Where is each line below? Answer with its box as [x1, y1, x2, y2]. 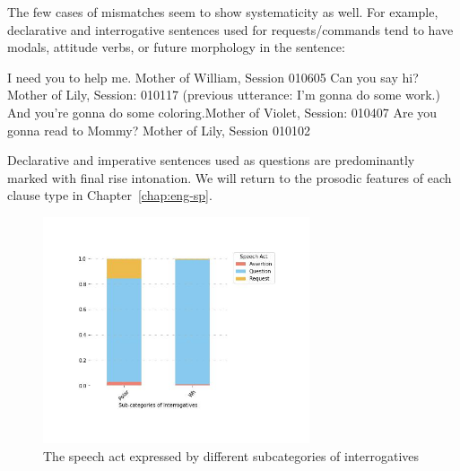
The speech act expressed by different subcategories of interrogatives [43, 446, 420, 465]
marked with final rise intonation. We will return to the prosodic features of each [7, 168, 452, 187]
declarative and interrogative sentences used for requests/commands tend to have [7, 20, 454, 39]
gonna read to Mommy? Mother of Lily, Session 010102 [7, 120, 310, 139]
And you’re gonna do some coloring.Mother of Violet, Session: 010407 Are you [7, 102, 438, 121]
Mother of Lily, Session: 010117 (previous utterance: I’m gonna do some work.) [7, 85, 440, 104]
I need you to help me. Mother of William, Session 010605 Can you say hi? [7, 67, 419, 86]
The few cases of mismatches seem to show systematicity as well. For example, [7, 3, 438, 21]
